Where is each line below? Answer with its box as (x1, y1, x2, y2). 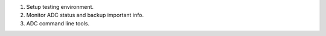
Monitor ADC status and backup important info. (26, 12, 144, 19)
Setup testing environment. (26, 4, 94, 10)
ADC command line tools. (26, 19, 90, 27)
